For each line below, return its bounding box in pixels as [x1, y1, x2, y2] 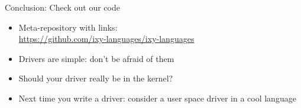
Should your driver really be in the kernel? [18, 72, 173, 84]
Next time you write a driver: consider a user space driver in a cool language [18, 91, 296, 104]
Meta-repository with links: [18, 21, 118, 33]
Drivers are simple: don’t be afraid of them [18, 52, 174, 64]
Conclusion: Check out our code [5, 1, 120, 13]
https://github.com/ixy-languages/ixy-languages [18, 32, 195, 45]
